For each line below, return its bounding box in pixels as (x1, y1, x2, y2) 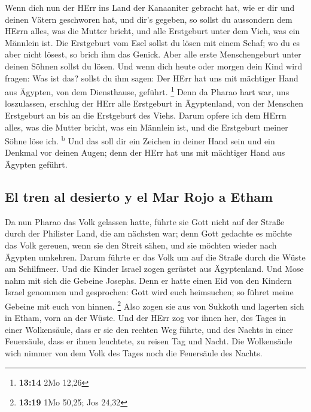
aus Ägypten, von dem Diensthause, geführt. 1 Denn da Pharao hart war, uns (5, 84, 289, 98)
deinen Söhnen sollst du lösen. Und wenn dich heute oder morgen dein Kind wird (5, 59, 303, 72)
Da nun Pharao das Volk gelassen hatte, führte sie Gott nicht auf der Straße (5, 215, 285, 228)
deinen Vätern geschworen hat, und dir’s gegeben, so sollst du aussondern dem (5, 13, 292, 25)
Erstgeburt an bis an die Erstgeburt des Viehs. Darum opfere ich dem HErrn (5, 109, 286, 121)
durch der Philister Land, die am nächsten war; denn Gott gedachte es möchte (5, 227, 292, 240)
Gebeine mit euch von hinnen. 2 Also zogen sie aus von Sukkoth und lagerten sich (5, 298, 304, 312)
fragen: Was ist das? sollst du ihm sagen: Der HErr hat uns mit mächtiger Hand (5, 71, 298, 84)
